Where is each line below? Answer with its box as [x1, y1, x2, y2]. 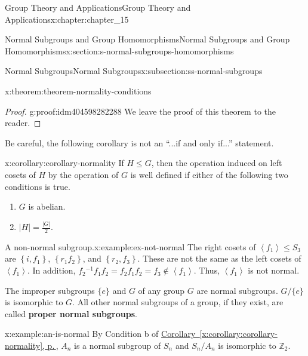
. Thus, [193, 264, 220, 277]
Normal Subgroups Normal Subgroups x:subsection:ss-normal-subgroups [5, 65, 263, 77]
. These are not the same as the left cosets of [137, 252, 301, 265]
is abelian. [28, 200, 66, 213]
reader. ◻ [5, 116, 41, 129]
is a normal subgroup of [74, 339, 161, 352]
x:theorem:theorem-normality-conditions [5, 84, 152, 97]
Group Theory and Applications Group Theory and [5, 1, 191, 13]
